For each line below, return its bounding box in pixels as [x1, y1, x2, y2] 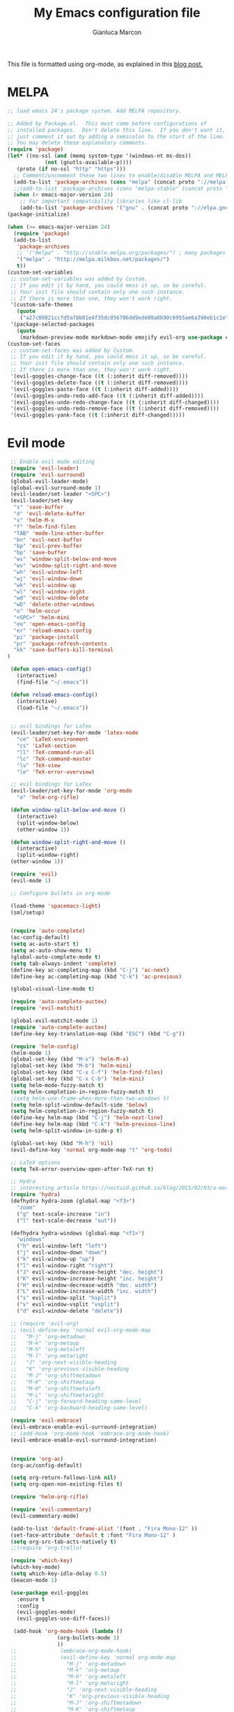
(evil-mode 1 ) [10, 877, 52, 884]
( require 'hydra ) [10, 1191, 61, 1198]
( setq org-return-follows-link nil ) [10, 1475, 117, 1482]
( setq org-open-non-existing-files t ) [10, 1481, 123, 1488]
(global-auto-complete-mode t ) [10, 953, 101, 961]
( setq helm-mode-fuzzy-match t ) [10, 1082, 104, 1089]
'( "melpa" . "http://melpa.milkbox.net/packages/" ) [16, 256, 170, 263]
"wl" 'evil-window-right [13, 588, 86, 595]
